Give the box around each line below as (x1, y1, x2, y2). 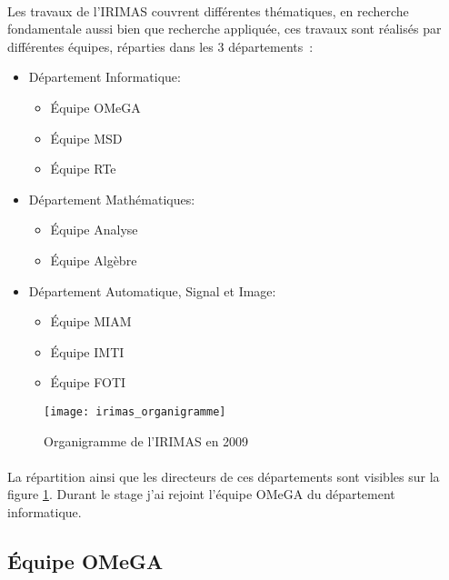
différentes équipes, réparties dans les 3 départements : (7, 36, 314, 55)
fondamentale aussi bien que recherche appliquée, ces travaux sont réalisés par (7, 19, 442, 38)
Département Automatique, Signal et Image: (28, 281, 276, 300)
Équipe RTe (50, 159, 116, 178)
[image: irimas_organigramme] (44, 405, 226, 418)
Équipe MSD (50, 128, 123, 147)
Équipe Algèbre (50, 250, 137, 269)
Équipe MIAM (50, 312, 132, 331)
